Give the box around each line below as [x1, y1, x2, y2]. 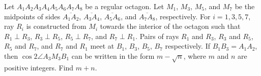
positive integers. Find [4, 62, 74, 72]
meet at [90, 41, 114, 51]
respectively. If [165, 41, 210, 51]
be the [235, 1, 255, 11]
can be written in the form [71, 50, 155, 61]
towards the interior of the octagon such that [100, 21, 241, 31]
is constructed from [26, 21, 86, 31]
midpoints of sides [4, 11, 61, 21]
